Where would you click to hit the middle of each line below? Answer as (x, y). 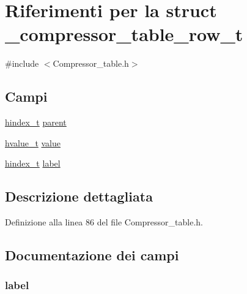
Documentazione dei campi (92, 255)
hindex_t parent (36, 122)
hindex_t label (33, 163)
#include (22, 63)
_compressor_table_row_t (124, 34)
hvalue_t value (33, 142)
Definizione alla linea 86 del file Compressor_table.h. (104, 222)
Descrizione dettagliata (79, 196)
